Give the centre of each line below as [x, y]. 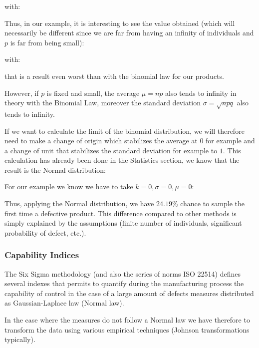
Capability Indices [42, 255]
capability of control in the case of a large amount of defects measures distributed [129, 293]
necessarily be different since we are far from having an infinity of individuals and [129, 33]
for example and [230, 141]
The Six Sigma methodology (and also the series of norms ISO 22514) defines [123, 273]
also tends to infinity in [201, 93]
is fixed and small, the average [93, 93]
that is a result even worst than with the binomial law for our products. [114, 76]
